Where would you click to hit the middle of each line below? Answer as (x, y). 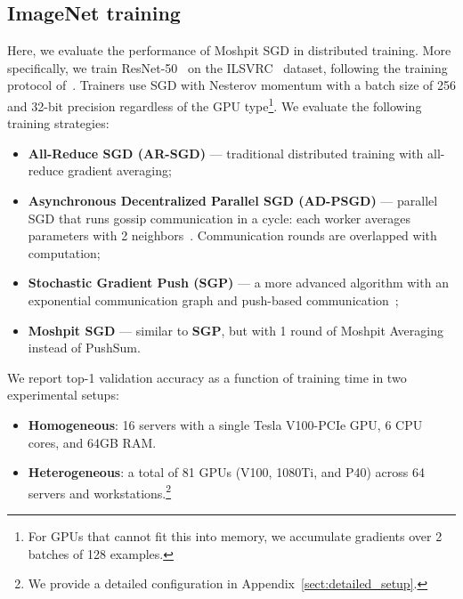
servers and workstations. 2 (100, 491)
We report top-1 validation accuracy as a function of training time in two (207, 377)
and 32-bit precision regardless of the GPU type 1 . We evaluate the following (215, 104)
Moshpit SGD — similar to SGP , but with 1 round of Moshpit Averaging (236, 330)
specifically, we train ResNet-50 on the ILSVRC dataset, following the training (227, 67)
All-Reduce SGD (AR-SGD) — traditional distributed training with (226, 153)
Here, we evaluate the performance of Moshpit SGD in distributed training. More (229, 50)
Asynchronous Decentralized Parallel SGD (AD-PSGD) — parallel (233, 201)
